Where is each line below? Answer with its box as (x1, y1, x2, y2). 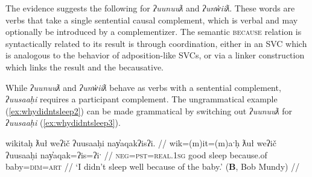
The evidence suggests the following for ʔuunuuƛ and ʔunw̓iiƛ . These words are (5, 2, 295, 14)
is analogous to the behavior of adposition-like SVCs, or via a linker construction (5, 49, 305, 61)
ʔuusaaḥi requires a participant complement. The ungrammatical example (5, 93, 278, 105)
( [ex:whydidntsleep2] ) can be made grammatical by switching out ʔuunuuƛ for (5, 104, 293, 117)
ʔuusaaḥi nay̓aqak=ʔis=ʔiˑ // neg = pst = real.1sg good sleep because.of (5, 148, 267, 161)
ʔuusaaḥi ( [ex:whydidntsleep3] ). (5, 116, 121, 129)
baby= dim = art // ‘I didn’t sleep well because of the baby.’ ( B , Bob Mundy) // (5, 160, 300, 173)
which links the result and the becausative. (5, 60, 164, 73)
